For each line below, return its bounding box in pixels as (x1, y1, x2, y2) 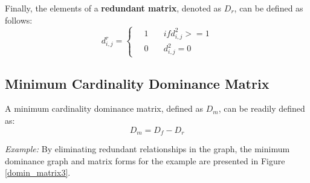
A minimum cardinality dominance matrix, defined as (5, 102, 204, 115)
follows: (5, 13, 33, 26)
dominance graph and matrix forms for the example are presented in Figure (5, 154, 285, 167)
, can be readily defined (218, 102, 305, 115)
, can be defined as (234, 2, 303, 14)
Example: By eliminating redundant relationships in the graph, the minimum (5, 143, 290, 155)
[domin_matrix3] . (5, 166, 71, 179)
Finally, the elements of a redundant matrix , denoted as (5, 2, 222, 14)
